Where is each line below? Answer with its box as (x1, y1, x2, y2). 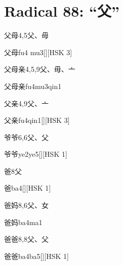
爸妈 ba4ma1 (4, 216, 43, 227)
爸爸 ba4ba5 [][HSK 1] (4, 250, 69, 261)
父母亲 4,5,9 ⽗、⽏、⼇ (4, 64, 75, 74)
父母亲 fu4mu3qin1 (4, 80, 62, 91)
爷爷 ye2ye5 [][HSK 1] (4, 149, 67, 159)
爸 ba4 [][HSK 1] (4, 183, 51, 193)
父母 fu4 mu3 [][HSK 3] (4, 47, 72, 57)
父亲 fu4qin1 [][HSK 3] (4, 115, 70, 125)
